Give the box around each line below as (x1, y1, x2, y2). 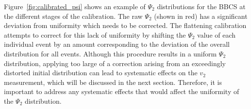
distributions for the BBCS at (157, 1, 246, 11)
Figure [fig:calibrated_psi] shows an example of (4, 1, 146, 11)
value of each (197, 29, 236, 40)
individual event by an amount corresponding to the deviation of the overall (4, 39, 230, 49)
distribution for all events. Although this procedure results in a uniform (4, 48, 217, 58)
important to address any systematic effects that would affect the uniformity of (4, 86, 239, 96)
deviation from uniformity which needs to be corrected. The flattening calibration (4, 20, 247, 30)
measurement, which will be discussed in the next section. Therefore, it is (4, 77, 222, 87)
